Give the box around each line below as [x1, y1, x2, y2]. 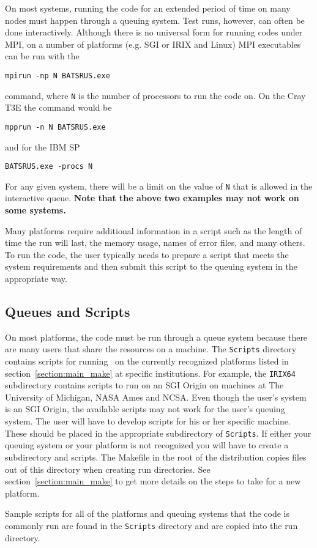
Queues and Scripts [5, 302, 130, 320]
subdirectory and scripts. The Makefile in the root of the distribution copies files [5, 450, 307, 463]
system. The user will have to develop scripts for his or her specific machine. [5, 415, 291, 428]
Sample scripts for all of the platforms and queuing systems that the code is [5, 507, 289, 520]
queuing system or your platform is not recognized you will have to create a [5, 439, 289, 451]
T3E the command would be [5, 101, 112, 114]
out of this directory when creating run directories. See [5, 462, 211, 475]
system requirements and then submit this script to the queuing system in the [5, 260, 297, 273]
